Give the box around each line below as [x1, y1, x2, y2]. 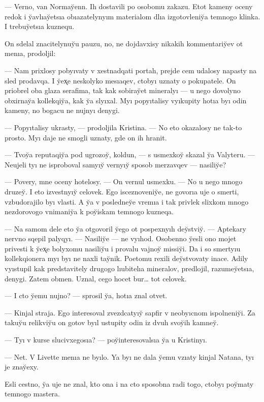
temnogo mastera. [5, 388, 60, 399]
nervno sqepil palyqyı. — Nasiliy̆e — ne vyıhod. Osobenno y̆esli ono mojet [5, 233, 237, 244]
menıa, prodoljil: [5, 48, 56, 59]
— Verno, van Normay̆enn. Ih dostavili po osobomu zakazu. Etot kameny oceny [5, 1, 253, 11]
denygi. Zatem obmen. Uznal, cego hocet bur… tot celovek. [5, 273, 187, 283]
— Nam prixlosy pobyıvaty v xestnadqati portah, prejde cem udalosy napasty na [5, 65, 257, 75]
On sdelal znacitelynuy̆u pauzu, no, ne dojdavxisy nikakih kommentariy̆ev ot [5, 38, 243, 48]
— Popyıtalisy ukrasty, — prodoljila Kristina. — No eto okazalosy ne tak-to [5, 122, 242, 132]
